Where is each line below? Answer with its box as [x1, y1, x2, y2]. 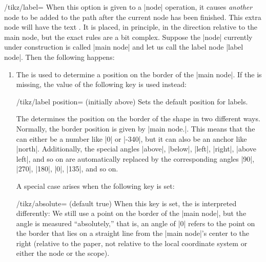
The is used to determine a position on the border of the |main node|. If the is [16, 69, 262, 79]
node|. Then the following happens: [4, 51, 115, 62]
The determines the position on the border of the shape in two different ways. [16, 113, 260, 124]
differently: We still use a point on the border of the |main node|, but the [16, 208, 247, 219]
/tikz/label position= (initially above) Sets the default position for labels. [16, 96, 248, 106]
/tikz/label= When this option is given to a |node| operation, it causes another [4, 2, 253, 12]
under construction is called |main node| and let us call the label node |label [4, 41, 243, 52]
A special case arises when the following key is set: [16, 180, 175, 191]
